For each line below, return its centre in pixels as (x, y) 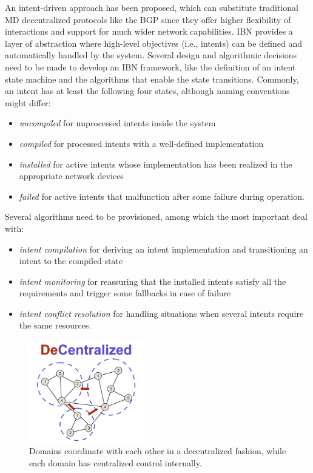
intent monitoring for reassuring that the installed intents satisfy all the (153, 281)
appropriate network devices (71, 176)
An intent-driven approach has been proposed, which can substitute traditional (152, 7)
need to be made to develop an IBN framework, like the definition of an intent (150, 66)
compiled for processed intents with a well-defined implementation (141, 143)
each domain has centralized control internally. (116, 462)
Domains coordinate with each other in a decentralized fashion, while (158, 451)
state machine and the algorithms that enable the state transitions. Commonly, (152, 79)
